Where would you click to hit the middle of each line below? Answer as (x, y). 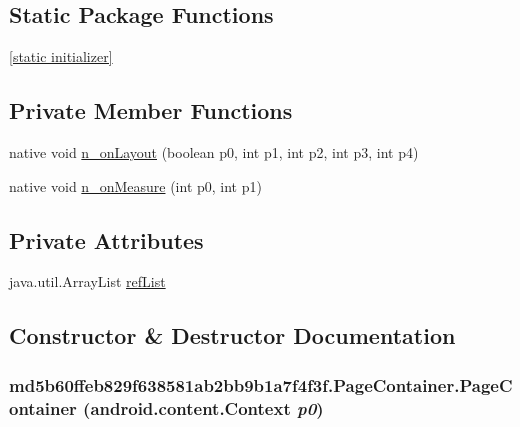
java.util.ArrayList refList (87, 281)
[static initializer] (61, 56)
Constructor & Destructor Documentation (232, 335)
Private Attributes (106, 239)
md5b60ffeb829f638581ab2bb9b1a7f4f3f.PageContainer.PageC (261, 384)
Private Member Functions (151, 110)
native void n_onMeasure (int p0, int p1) (135, 185)
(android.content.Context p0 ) (203, 407)
